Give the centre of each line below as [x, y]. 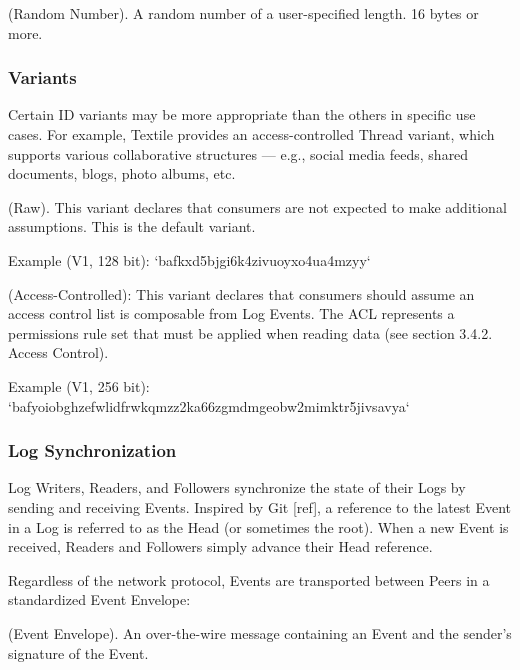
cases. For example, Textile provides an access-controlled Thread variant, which [251, 134]
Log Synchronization [92, 450]
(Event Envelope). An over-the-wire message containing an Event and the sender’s [260, 632]
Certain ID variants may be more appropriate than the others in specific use [242, 114]
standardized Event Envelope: [99, 599]
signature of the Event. [78, 652]
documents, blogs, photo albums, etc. [122, 173]
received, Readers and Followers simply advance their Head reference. [220, 546]
